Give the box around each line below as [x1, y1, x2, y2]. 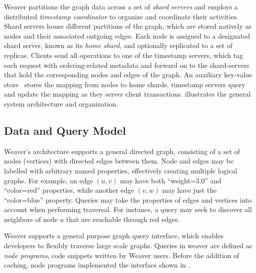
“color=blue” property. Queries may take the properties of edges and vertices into [4, 194, 252, 205]
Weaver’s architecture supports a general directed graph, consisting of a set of [4, 146, 240, 156]
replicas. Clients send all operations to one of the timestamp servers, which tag [4, 50, 243, 60]
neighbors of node [4, 214, 58, 224]
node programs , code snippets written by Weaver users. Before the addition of [4, 250, 239, 260]
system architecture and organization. [4, 98, 118, 109]
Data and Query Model [4, 122, 126, 138]
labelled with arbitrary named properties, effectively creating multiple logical [4, 165, 237, 175]
